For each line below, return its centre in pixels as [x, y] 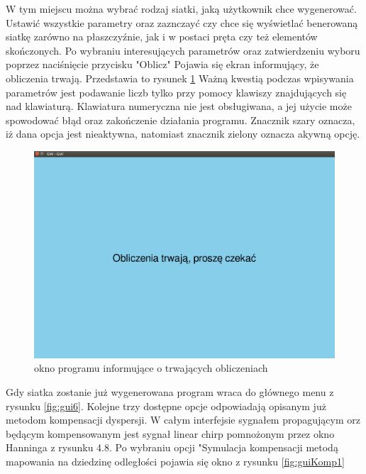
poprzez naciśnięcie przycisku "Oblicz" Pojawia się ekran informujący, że [162, 64]
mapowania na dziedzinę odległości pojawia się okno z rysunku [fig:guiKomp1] [175, 461]
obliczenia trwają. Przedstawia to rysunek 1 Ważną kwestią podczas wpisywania [180, 78]
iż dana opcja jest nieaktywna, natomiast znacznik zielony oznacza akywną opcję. [183, 134]
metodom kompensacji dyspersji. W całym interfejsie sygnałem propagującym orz [183, 420]
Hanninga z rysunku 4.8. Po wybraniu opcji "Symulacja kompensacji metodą [172, 447]
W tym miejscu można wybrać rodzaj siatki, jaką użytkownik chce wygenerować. [181, 9]
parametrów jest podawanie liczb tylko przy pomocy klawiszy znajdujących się [176, 92]
